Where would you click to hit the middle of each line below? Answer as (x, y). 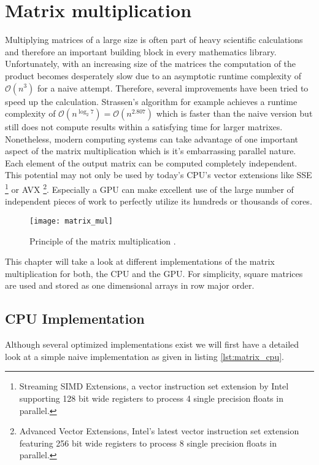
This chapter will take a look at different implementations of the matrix (140, 261)
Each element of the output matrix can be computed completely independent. (151, 162)
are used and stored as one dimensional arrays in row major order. (130, 285)
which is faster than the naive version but (234, 113)
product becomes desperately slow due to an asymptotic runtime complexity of (153, 75)
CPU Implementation (75, 318)
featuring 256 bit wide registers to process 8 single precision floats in (148, 443)
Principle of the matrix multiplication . (103, 240)
